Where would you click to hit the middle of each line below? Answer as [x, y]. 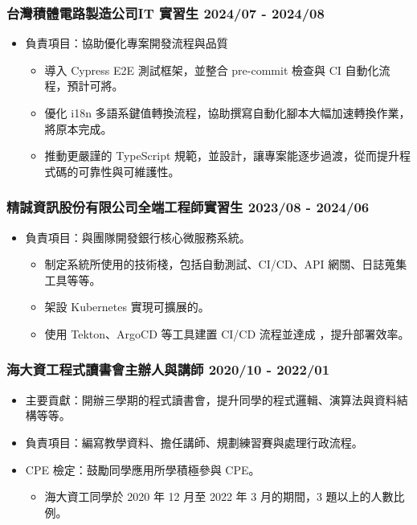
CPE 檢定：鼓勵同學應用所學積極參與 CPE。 [143, 469]
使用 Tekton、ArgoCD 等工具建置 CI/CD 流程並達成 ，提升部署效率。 [227, 333]
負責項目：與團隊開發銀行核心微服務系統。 [138, 237]
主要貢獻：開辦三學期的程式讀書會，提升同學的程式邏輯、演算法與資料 [211, 399]
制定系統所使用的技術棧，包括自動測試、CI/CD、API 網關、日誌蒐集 [226, 264]
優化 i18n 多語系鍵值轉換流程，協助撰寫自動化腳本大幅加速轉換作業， [227, 113]
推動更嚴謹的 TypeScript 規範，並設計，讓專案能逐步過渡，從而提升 [222, 156]
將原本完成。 [78, 128]
